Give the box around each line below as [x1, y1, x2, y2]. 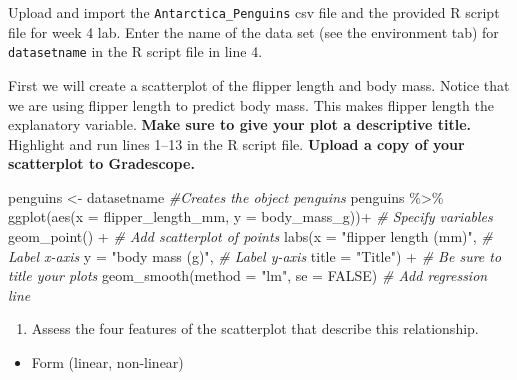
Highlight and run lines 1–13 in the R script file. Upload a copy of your [8, 133, 465, 154]
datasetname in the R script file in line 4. [8, 41, 263, 62]
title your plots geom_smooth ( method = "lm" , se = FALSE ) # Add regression [8, 265, 488, 286]
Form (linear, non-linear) [31, 352, 184, 373]
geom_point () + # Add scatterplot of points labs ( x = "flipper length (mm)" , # [8, 226, 493, 247]
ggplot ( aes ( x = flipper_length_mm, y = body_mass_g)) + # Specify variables [8, 206, 493, 227]
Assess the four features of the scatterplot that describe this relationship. [31, 318, 479, 339]
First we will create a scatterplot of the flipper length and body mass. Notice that [8, 74, 510, 95]
